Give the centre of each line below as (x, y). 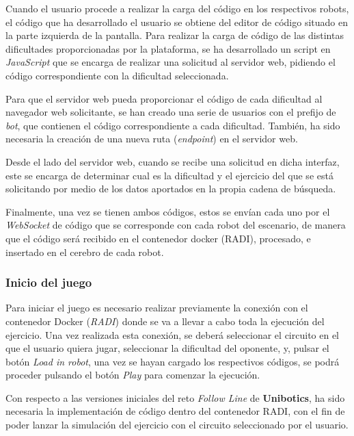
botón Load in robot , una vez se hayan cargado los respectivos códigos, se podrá (173, 361)
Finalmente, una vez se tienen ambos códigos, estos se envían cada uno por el (168, 211)
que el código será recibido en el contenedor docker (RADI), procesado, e (158, 238)
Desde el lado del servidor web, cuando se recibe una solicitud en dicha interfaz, (173, 161)
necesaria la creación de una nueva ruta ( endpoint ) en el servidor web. (152, 139)
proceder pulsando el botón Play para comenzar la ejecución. (133, 375)
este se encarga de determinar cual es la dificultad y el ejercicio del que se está (169, 175)
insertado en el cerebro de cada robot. (85, 252)
